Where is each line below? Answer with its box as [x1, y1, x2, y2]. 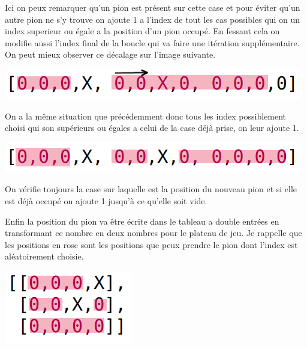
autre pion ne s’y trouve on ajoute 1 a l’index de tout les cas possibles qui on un [5, 13, 300, 25]
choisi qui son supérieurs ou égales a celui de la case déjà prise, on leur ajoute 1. [5, 121, 299, 134]
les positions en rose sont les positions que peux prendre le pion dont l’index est [5, 238, 298, 250]
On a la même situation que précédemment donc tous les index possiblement [5, 109, 286, 122]
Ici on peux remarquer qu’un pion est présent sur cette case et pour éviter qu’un [5, 1, 300, 13]
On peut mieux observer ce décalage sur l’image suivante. [5, 48, 216, 61]
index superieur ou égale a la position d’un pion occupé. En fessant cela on [5, 25, 280, 37]
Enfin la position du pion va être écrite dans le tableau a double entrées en [5, 214, 279, 227]
